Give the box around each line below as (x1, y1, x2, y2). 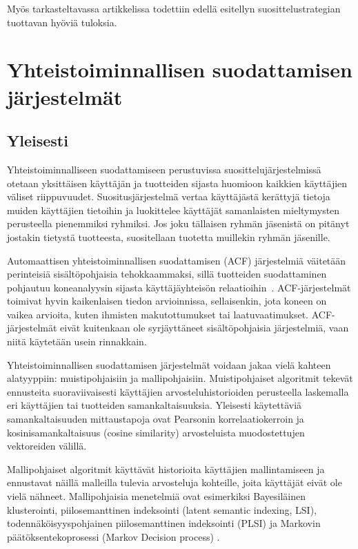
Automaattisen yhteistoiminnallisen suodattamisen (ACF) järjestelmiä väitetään (7, 253, 346, 267)
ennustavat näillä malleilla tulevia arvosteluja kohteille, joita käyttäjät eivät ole (7, 475, 342, 490)
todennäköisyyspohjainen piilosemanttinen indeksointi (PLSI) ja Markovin (7, 516, 321, 530)
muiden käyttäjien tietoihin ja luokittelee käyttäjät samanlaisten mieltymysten (7, 202, 340, 217)
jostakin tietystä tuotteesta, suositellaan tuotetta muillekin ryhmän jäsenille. (7, 229, 330, 244)
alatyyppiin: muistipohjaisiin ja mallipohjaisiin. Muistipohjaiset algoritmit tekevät (7, 371, 353, 385)
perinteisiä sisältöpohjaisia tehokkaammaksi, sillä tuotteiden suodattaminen (7, 267, 327, 281)
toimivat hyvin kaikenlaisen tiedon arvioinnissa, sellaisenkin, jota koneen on (7, 293, 327, 308)
